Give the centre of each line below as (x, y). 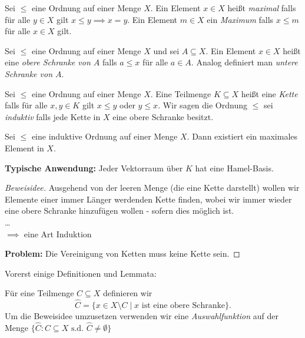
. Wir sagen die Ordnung (203, 105)
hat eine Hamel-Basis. (234, 168)
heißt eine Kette (269, 93)
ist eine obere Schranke (183, 306)
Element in (24, 148)
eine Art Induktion (58, 233)
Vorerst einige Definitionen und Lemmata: (81, 273)
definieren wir (127, 293)
